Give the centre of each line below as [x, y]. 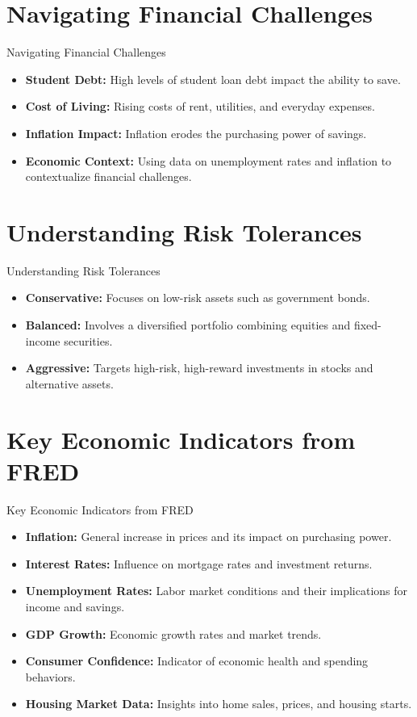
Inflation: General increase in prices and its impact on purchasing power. [208, 537]
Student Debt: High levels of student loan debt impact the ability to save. [213, 79]
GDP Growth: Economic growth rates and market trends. [173, 633]
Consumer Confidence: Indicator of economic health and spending [197, 661]
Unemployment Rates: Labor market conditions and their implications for [217, 591]
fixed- [367, 325]
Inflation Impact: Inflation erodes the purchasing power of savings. [196, 133]
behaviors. [50, 676]
